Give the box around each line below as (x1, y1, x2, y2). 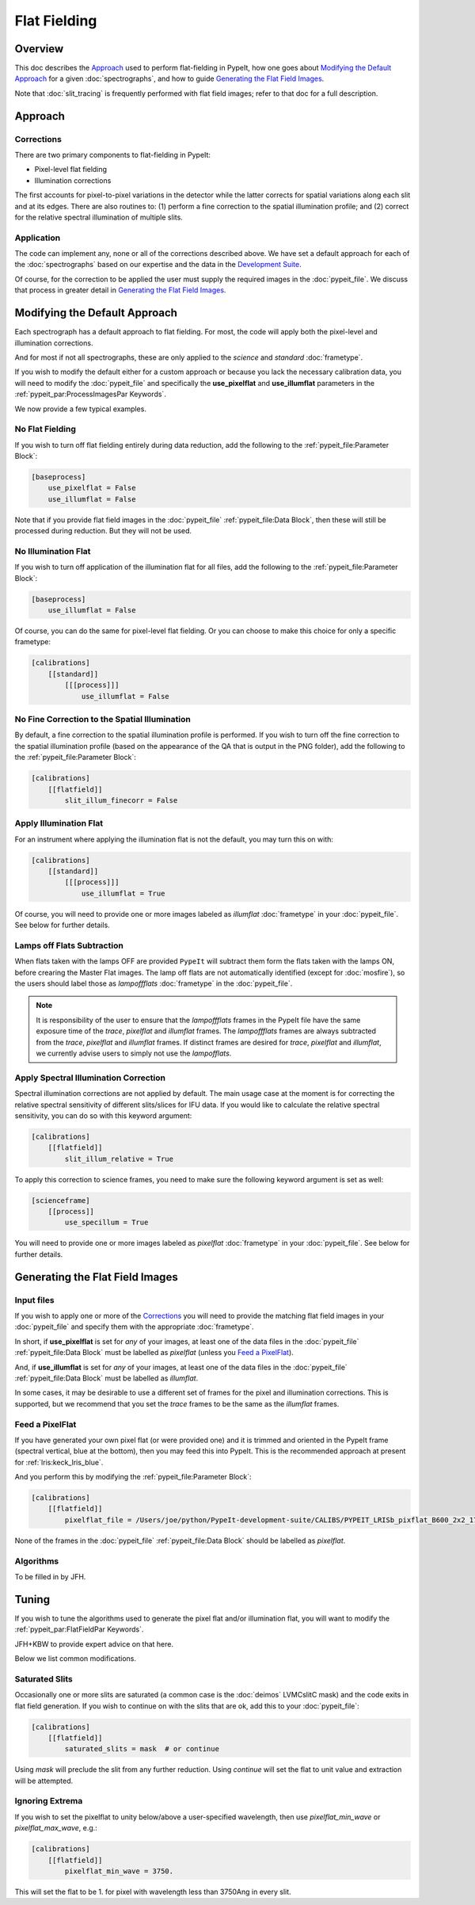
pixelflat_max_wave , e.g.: (14, 1823, 98, 1833)
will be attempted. (14, 1776, 74, 1785)
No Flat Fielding (14, 424, 77, 435)
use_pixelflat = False (47, 483, 136, 493)
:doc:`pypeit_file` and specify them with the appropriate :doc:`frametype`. (14, 1322, 254, 1331)
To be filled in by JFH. (14, 1571, 86, 1581)
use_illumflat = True (81, 888, 165, 898)
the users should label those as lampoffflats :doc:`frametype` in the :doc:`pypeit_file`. (14, 979, 293, 988)
